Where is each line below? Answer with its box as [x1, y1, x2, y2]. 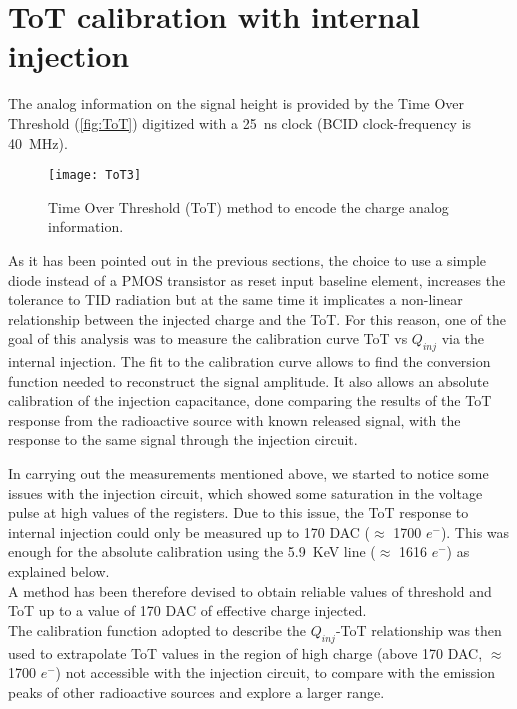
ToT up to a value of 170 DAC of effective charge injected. [8, 600, 367, 621]
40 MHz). [8, 132, 68, 153]
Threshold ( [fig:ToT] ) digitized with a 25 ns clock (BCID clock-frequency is [8, 112, 472, 133]
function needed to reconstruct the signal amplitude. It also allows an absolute [8, 370, 489, 391]
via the [441, 328, 485, 349]
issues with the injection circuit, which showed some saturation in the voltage [8, 482, 483, 503]
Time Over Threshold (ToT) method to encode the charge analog [48, 196, 449, 217]
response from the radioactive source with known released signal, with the [8, 409, 461, 430]
